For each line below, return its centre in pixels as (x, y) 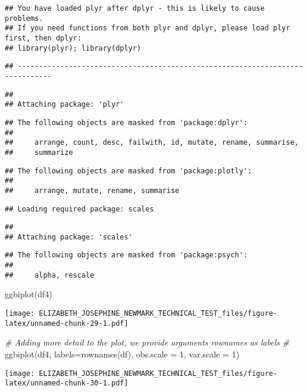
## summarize (39, 152)
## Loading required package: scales (79, 209)
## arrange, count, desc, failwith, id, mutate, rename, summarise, (152, 143)
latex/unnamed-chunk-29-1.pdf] (67, 323)
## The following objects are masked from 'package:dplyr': (126, 122)
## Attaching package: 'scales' (69, 237)
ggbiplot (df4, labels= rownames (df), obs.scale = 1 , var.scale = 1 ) (122, 354)
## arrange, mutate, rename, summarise (92, 190)
